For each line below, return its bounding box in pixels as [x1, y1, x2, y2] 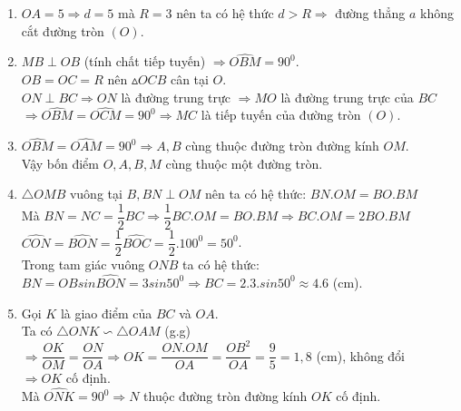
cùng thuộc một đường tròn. [165, 153, 323, 172]
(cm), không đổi [316, 346, 406, 365]
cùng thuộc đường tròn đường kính [185, 136, 379, 155]
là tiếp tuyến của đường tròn [201, 105, 361, 124]
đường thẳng [335, 4, 406, 22]
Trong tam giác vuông [21, 255, 145, 274]
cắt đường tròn [21, 21, 104, 40]
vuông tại [69, 184, 123, 203]
